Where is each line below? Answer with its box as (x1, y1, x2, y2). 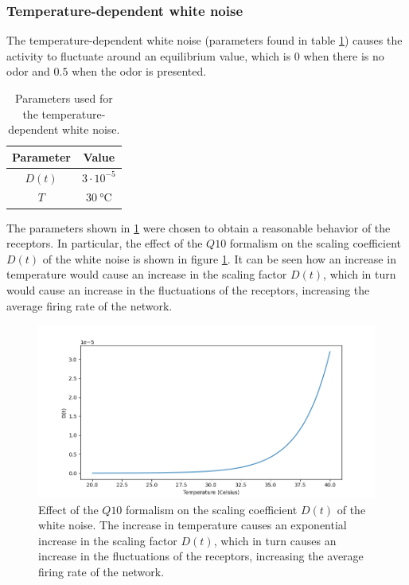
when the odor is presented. (72, 63, 207, 80)
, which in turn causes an (213, 532, 337, 548)
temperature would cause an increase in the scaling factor (6, 266, 287, 283)
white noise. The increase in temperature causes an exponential (38, 517, 347, 533)
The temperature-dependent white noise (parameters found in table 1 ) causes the (6, 32, 403, 49)
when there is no (303, 47, 384, 64)
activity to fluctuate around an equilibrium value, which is (6, 47, 291, 64)
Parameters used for (15, 90, 113, 106)
